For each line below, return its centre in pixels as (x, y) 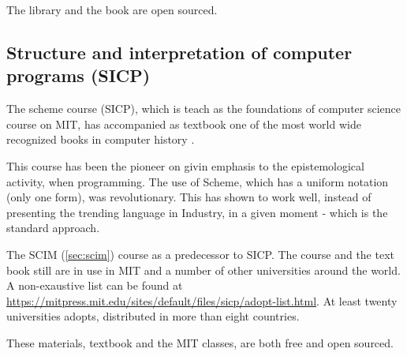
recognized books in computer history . (101, 139)
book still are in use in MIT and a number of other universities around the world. (203, 270)
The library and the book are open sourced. (112, 9)
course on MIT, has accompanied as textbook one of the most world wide (184, 124)
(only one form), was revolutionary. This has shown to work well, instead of (189, 197)
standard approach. (53, 228)
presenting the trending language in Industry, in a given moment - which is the (197, 212)
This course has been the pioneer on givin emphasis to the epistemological (185, 165)
